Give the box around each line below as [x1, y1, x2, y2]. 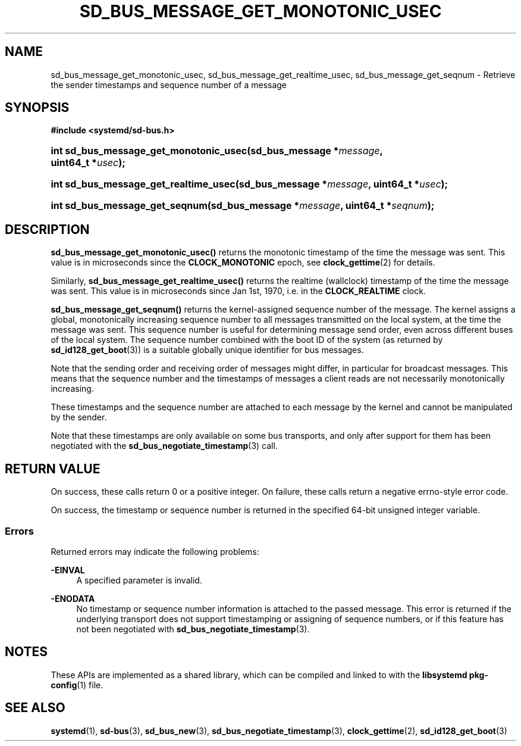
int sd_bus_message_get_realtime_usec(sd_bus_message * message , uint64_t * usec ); [51, 178, 448, 191]
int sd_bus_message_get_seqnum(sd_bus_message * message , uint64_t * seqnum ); [51, 199, 435, 212]
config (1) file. [51, 679, 103, 690]
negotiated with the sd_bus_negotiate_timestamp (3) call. [51, 441, 278, 451]
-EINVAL [51, 564, 85, 575]
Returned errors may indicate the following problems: [51, 546, 259, 557]
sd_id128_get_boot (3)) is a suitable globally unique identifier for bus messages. [51, 345, 364, 355]
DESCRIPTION [5, 221, 90, 237]
